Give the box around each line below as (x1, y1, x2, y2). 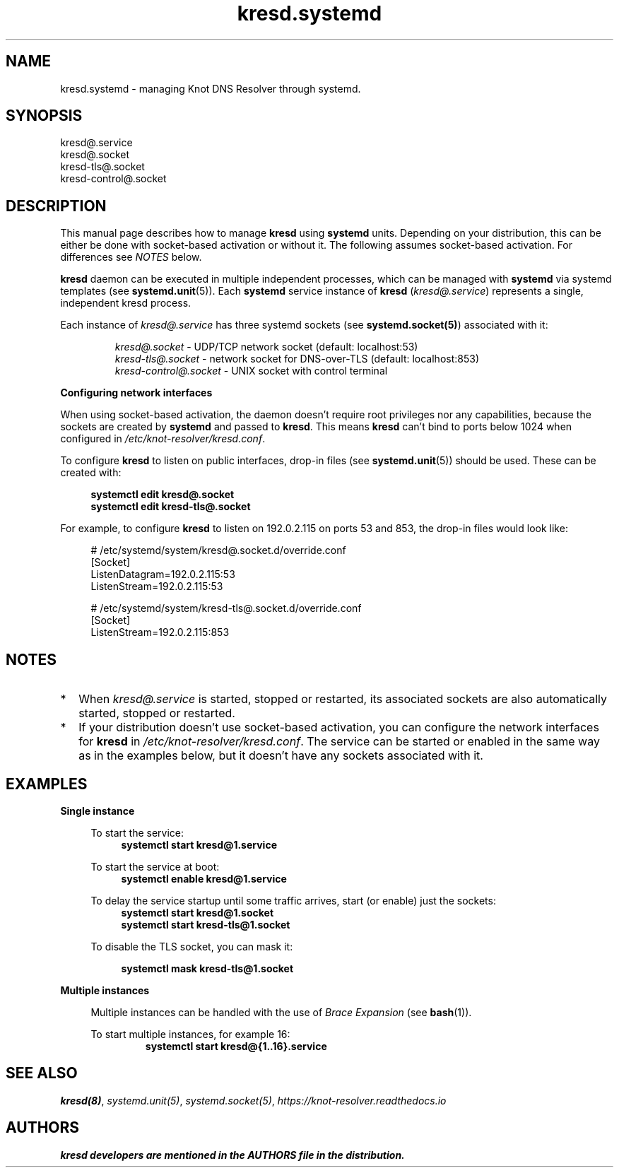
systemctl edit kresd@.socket (90, 488, 235, 501)
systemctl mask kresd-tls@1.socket (121, 962, 294, 974)
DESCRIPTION (6, 196, 107, 215)
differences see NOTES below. (60, 251, 202, 264)
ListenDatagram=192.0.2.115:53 (90, 568, 235, 581)
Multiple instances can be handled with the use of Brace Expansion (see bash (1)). (90, 1006, 472, 1018)
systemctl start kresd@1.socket (121, 906, 274, 919)
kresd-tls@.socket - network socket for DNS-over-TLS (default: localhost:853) (114, 353, 480, 365)
